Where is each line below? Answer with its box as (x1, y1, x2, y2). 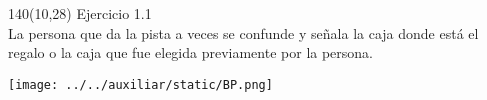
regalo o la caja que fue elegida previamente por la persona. (8, 42, 374, 63)
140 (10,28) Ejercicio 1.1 (8, 3, 152, 23)
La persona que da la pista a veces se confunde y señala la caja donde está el (8, 22, 479, 43)
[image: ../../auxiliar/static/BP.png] (8, 77, 273, 92)
